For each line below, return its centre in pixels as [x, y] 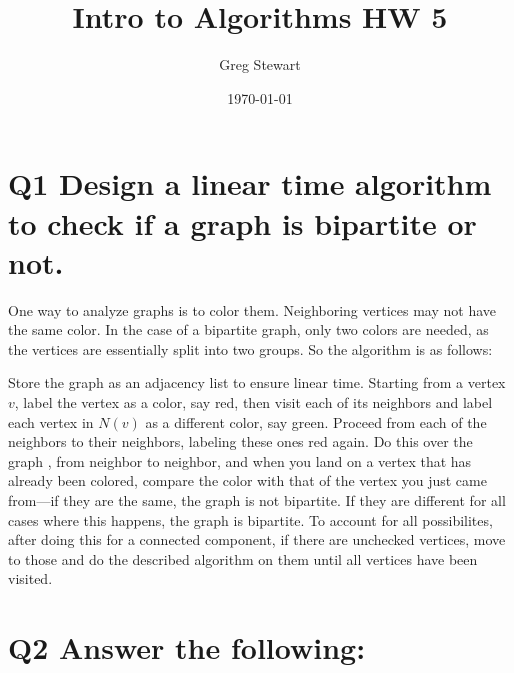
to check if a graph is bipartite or [242, 222]
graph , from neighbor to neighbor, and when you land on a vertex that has [240, 460]
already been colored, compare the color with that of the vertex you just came [247, 480]
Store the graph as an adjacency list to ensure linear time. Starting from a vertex [257, 382]
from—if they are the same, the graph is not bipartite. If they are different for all [257, 499]
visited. [30, 578]
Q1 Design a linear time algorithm [250, 183]
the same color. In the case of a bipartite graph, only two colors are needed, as [248, 329]
